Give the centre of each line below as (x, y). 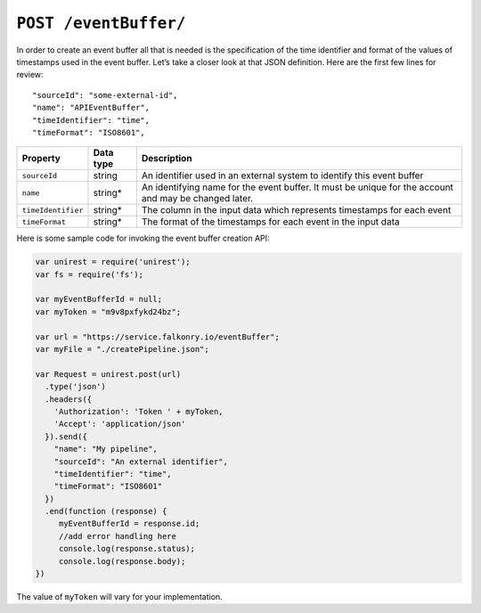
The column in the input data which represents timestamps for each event (296, 210)
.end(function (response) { (106, 511)
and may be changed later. (197, 199)
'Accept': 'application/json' (120, 424)
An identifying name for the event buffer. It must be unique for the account (298, 187)
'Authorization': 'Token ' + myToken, (139, 411)
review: (30, 75)
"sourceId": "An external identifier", (141, 462)
